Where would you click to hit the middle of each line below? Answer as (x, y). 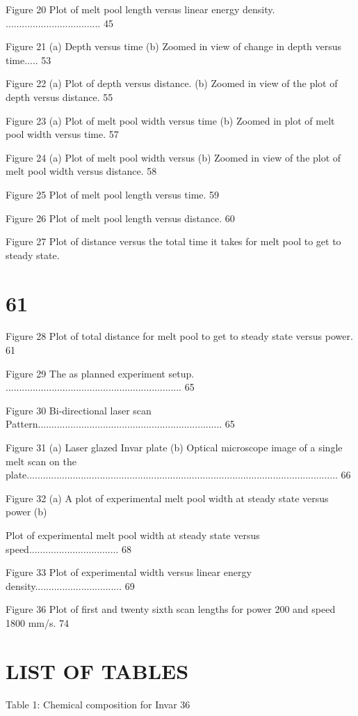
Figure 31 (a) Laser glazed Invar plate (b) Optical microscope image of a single (174, 447)
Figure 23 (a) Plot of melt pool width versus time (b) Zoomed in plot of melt (170, 120)
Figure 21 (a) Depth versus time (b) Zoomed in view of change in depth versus (174, 46)
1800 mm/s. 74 (38, 622)
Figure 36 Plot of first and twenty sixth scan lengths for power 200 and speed (171, 609)
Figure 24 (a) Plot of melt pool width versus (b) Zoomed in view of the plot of (173, 157)
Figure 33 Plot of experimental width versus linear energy (129, 572)
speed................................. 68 (69, 548)
